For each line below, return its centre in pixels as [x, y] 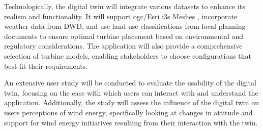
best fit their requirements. [46, 65]
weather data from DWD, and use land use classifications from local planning [125, 26]
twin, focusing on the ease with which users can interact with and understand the [131, 92]
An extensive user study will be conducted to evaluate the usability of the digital [130, 83]
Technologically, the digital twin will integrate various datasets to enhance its [125, 6]
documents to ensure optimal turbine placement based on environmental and [124, 36]
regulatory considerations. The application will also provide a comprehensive [123, 46]
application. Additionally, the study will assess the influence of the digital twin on [131, 102]
